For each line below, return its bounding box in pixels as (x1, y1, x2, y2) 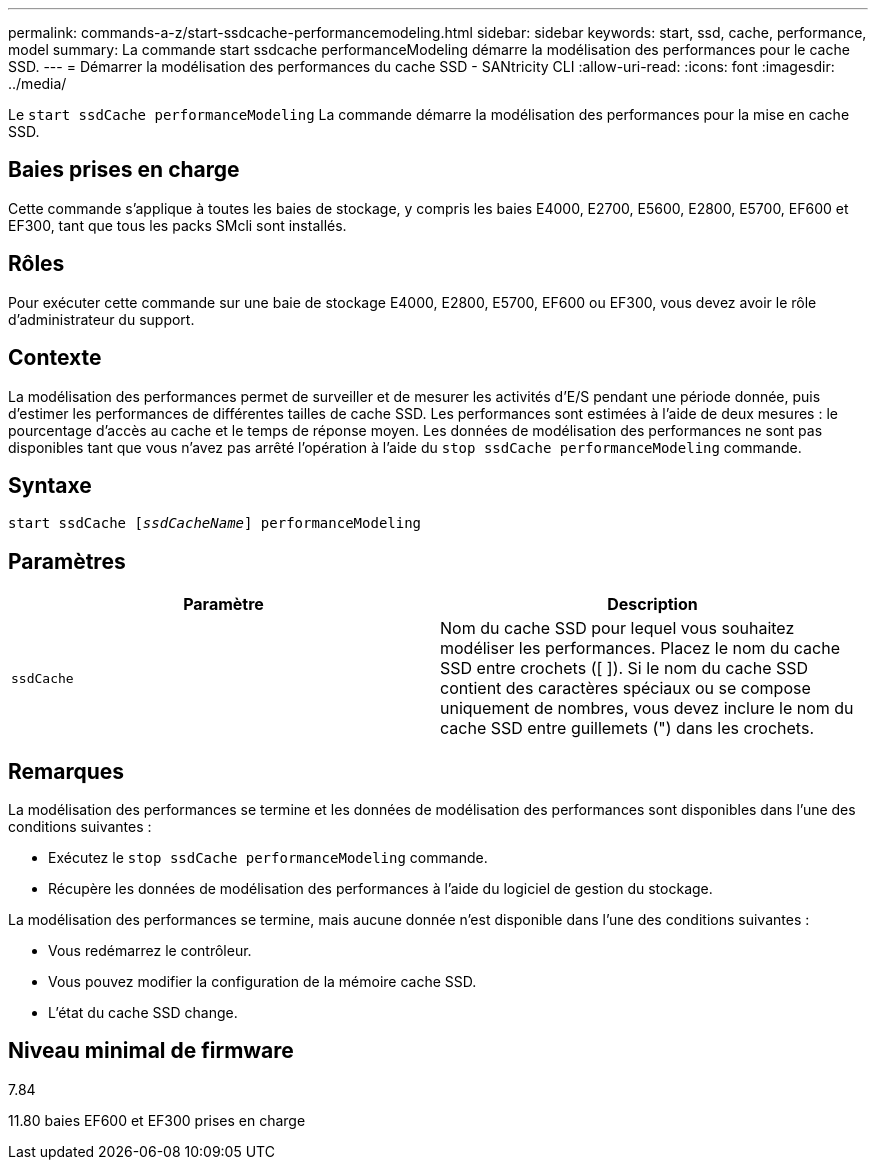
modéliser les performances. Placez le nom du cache (440, 638, 841, 659)
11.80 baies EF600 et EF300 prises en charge (8, 1111, 306, 1129)
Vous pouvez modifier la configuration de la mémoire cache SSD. (48, 973, 477, 991)
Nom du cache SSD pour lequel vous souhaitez (440, 618, 795, 639)
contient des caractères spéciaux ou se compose (440, 678, 811, 699)
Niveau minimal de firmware (8, 1038, 294, 1064)
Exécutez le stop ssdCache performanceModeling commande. (48, 849, 488, 867)
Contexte (8, 345, 102, 371)
